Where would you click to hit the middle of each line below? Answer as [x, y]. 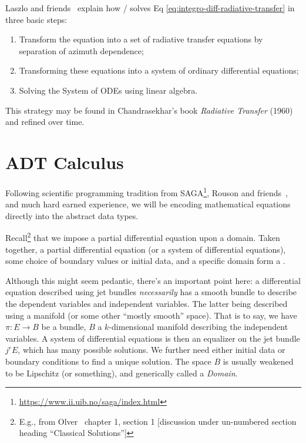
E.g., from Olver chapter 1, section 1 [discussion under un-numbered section [158, 421]
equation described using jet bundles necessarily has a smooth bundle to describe [151, 292]
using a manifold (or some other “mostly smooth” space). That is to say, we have [151, 315]
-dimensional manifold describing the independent [199, 327]
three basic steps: [36, 19]
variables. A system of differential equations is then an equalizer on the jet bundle [153, 338]
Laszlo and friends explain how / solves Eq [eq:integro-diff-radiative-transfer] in [150, 8]
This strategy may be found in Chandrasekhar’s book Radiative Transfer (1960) [149, 110]
